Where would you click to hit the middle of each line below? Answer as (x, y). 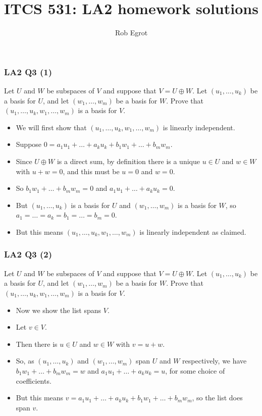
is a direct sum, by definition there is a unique (128, 161)
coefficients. (34, 380)
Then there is (37, 344)
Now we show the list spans (59, 310)
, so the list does (217, 398)
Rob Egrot (131, 33)
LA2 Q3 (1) (28, 71)
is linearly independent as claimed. (193, 231)
